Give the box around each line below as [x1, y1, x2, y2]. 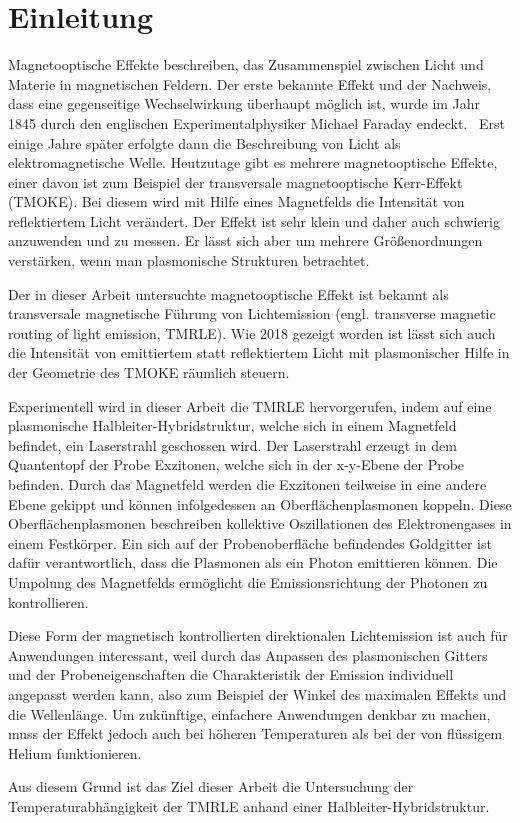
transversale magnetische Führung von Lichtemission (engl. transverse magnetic [8, 303, 496, 324]
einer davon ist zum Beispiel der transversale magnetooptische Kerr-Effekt [8, 171, 463, 192]
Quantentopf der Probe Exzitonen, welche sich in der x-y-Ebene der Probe [8, 454, 465, 475]
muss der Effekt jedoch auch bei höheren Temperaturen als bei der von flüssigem [8, 723, 503, 744]
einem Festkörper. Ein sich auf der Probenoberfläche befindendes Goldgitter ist [8, 532, 492, 553]
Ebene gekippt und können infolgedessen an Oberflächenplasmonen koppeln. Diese [8, 493, 512, 514]
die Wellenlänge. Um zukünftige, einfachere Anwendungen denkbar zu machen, [8, 703, 491, 724]
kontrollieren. [8, 591, 89, 612]
